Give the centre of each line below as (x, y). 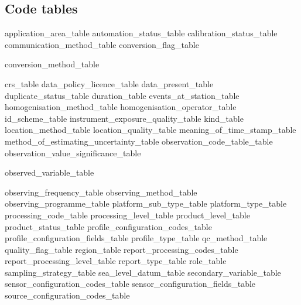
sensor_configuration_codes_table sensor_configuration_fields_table (130, 284)
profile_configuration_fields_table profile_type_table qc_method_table (136, 238)
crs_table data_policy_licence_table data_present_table (109, 83)
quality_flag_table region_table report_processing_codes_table (122, 249)
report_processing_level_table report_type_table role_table (116, 261)
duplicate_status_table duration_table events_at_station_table (122, 95)
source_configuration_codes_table (67, 295)
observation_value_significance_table (73, 152)
